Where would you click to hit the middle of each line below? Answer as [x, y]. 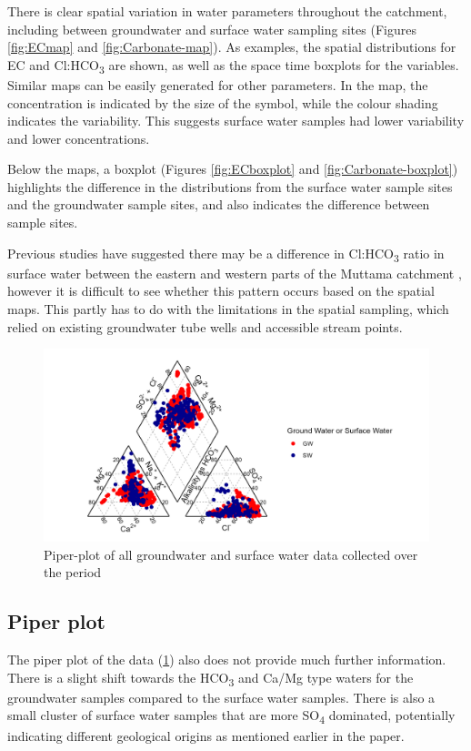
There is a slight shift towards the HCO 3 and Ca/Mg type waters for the [210, 678]
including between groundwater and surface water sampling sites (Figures [212, 29]
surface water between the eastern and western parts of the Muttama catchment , [235, 273]
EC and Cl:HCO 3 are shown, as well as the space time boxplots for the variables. [233, 66]
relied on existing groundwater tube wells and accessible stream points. [205, 326]
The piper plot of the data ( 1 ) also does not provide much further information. [227, 660]
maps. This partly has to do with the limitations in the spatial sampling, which [228, 308]
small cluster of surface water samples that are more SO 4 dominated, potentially [231, 716]
